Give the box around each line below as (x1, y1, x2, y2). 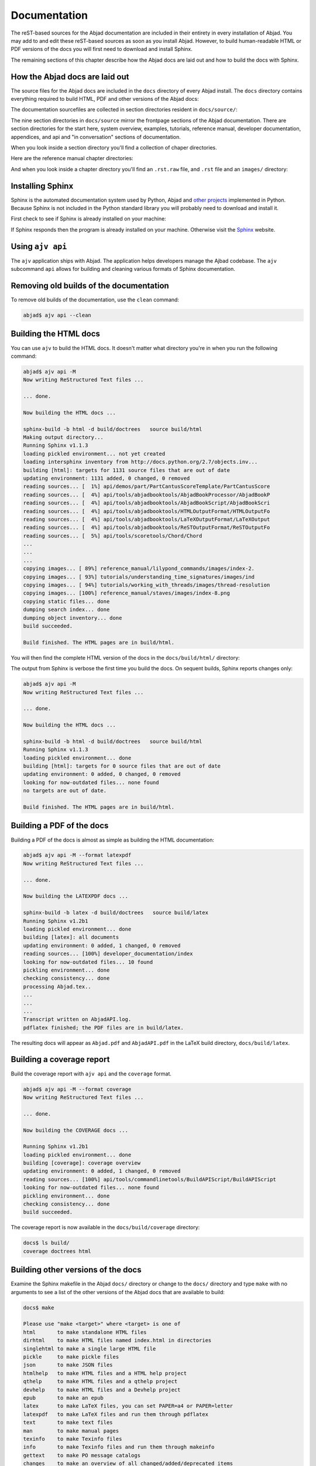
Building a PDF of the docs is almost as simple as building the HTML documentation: (11, 836, 215, 843)
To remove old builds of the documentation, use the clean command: (11, 296, 180, 303)
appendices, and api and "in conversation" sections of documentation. (11, 133, 181, 140)
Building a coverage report (11, 1054, 110, 1064)
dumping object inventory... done (23, 615, 122, 621)
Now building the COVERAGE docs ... (23, 1126, 129, 1134)
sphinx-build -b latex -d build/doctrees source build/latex (23, 910, 209, 916)
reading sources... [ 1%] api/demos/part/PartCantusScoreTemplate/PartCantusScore (23, 483, 270, 490)
